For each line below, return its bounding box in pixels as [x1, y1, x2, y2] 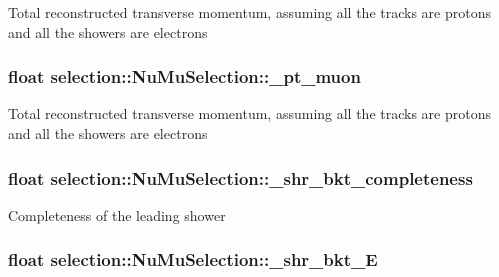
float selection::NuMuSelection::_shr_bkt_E [8, 247, 378, 272]
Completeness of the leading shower [8, 204, 226, 225]
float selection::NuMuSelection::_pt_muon [8, 64, 361, 89]
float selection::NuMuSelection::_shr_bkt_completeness [8, 165, 473, 190]
